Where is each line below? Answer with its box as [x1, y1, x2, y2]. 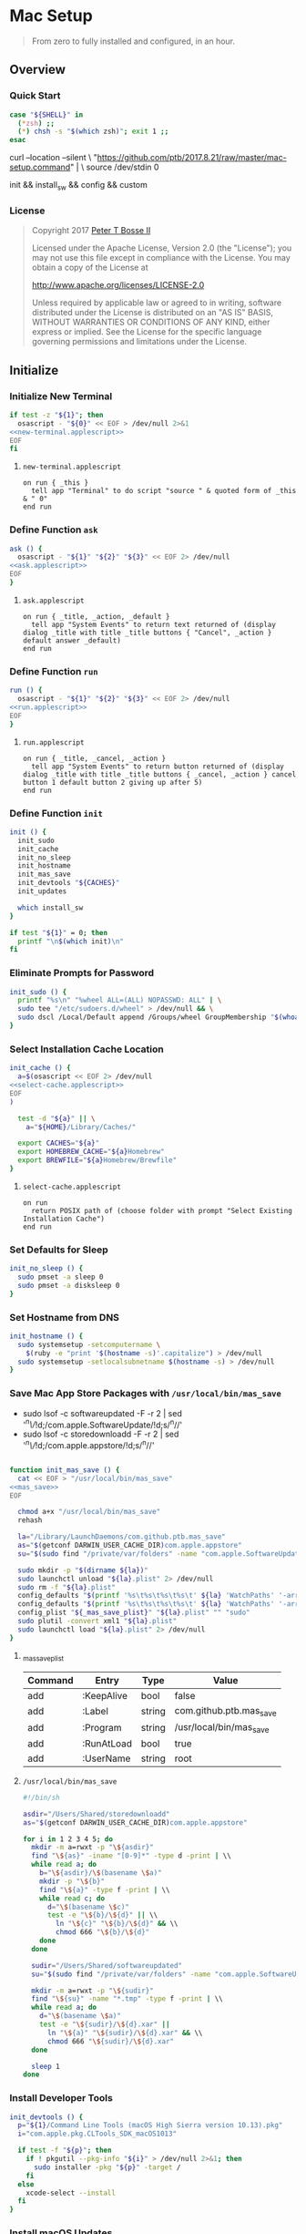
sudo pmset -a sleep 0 [17, 1272, 104, 1282]
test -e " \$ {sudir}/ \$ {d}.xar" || [39, 2020, 170, 2029]
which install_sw [17, 903, 84, 912]
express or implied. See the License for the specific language [31, 326, 262, 337]
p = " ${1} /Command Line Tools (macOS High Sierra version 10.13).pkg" [17, 2121, 283, 2130]
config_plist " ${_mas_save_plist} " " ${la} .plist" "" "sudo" [17, 1608, 250, 1618]
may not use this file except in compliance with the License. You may [31, 252, 291, 263]
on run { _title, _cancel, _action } [22, 754, 167, 763]
